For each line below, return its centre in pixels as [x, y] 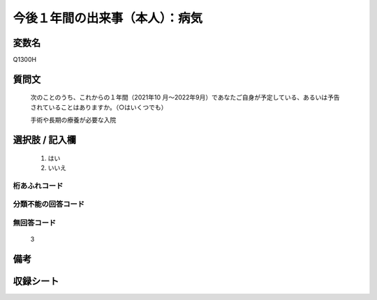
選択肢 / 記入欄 [45, 140]
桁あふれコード [38, 186]
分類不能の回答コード [49, 204]
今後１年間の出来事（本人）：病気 [108, 18]
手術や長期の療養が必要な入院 [73, 120]
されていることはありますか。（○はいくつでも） [99, 107]
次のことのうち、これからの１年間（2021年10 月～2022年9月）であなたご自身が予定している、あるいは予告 [185, 97]
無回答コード [35, 223]
